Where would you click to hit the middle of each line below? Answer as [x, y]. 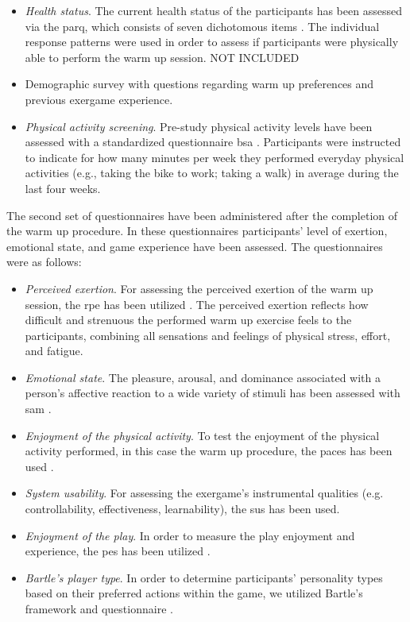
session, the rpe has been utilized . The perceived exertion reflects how [197, 304]
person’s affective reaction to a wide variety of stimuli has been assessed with [213, 393]
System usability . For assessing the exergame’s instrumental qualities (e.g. [204, 493]
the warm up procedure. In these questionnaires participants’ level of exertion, [197, 231]
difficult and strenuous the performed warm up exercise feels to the [188, 320]
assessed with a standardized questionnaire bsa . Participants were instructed [213, 142]
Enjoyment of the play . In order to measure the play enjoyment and [190, 535]
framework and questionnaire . [99, 608]
